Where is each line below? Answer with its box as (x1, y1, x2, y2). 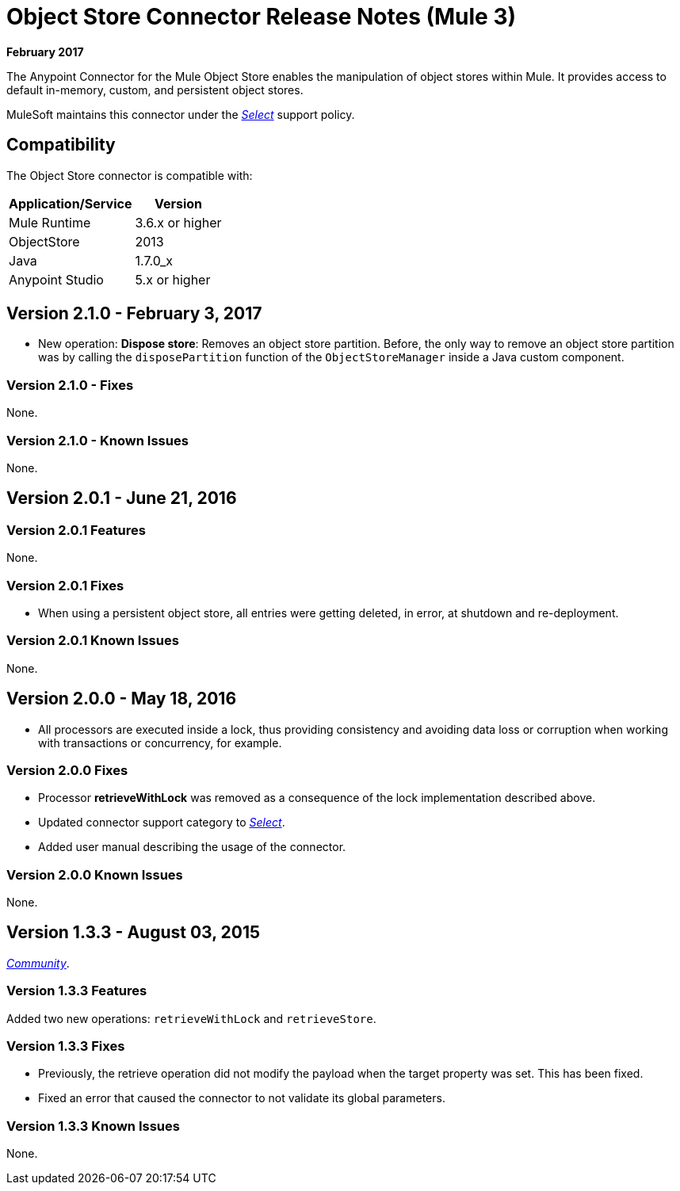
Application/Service (9, 195, 132, 212)
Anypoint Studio (9, 271, 104, 288)
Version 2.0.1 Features (6, 521, 146, 538)
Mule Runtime (9, 214, 91, 231)
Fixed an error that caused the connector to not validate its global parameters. (38, 1091, 445, 1105)
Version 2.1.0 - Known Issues (6, 432, 189, 449)
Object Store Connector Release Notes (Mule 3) (6, 3, 517, 30)
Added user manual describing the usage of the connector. (38, 840, 346, 854)
